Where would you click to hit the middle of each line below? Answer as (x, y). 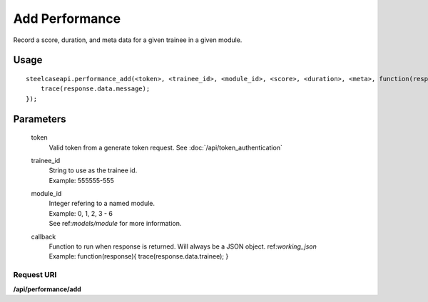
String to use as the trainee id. (93, 170)
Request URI (35, 275)
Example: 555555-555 (81, 180)
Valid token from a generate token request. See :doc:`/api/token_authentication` (166, 147)
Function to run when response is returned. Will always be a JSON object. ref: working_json (183, 246)
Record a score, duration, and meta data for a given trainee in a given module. (128, 40)
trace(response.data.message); (95, 89)
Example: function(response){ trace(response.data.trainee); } (139, 256)
